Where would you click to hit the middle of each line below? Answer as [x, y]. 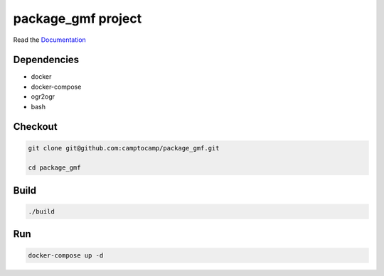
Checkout [35, 127]
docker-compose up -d [66, 255]
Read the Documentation [50, 40]
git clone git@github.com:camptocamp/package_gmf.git [124, 148]
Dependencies [46, 60]
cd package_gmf [54, 168]
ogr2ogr [43, 96]
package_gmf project [78, 18]
